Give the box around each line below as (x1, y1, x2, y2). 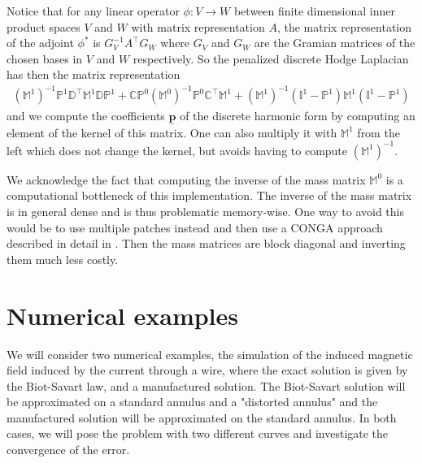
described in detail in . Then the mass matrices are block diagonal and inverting (7, 235, 406, 252)
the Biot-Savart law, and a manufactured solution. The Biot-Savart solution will (7, 377, 406, 394)
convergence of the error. (7, 441, 130, 458)
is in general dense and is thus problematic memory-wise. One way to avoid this (7, 203, 404, 219)
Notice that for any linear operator (7, 2, 180, 19)
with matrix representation (131, 18, 265, 35)
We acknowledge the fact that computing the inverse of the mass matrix (7, 171, 366, 188)
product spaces (7, 18, 80, 35)
